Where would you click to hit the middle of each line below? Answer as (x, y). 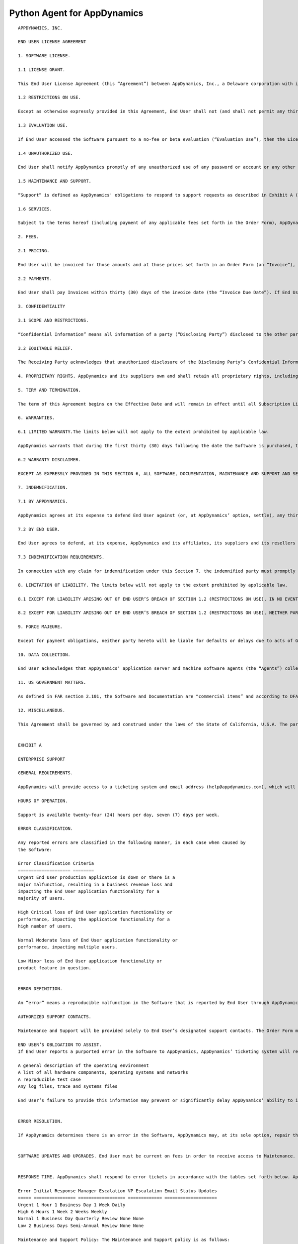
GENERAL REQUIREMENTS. (46, 773)
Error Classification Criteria (56, 864)
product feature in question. (55, 968)
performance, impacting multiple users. (68, 947)
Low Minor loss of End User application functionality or (90, 961)
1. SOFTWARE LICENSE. (44, 56)
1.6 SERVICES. (35, 209)
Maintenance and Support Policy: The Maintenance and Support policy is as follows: (124, 1240)
